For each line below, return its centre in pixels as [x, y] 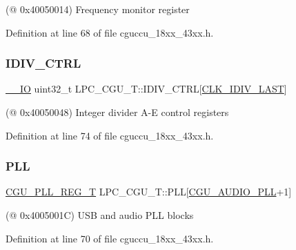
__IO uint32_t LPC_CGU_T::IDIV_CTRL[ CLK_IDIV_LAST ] [146, 89]
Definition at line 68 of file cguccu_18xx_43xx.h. [110, 32]
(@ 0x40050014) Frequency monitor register [98, 9]
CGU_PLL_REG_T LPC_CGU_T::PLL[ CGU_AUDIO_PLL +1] [149, 192]
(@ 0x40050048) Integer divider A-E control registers [117, 112]
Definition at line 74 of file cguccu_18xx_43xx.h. [110, 135]
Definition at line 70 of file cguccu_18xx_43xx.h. [110, 238]
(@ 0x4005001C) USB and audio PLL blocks [100, 215]
